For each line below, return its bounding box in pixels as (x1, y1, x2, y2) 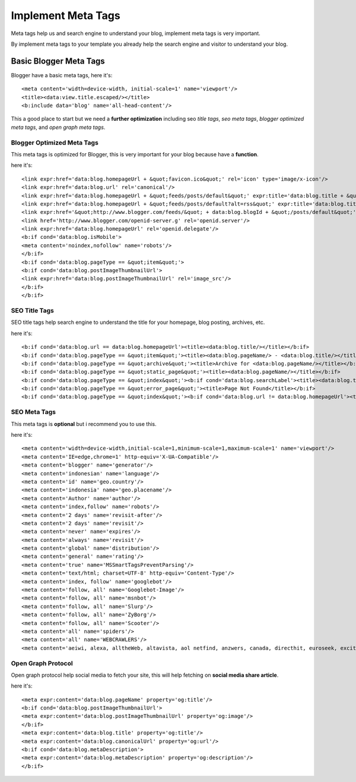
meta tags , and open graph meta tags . (11, 124, 106, 131)
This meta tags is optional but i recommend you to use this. (11, 420, 157, 427)
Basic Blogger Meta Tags (11, 56, 105, 66)
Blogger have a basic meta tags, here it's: (11, 71, 113, 78)
